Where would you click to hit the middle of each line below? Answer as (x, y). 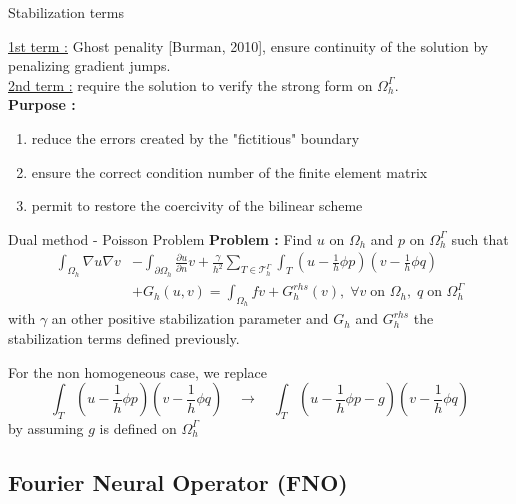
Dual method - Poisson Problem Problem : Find (160, 238)
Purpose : (42, 104)
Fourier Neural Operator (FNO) (178, 481)
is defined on (138, 427)
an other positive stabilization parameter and (190, 318)
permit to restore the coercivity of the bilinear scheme (197, 205)
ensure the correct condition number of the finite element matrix (229, 171)
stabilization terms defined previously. (124, 337)
